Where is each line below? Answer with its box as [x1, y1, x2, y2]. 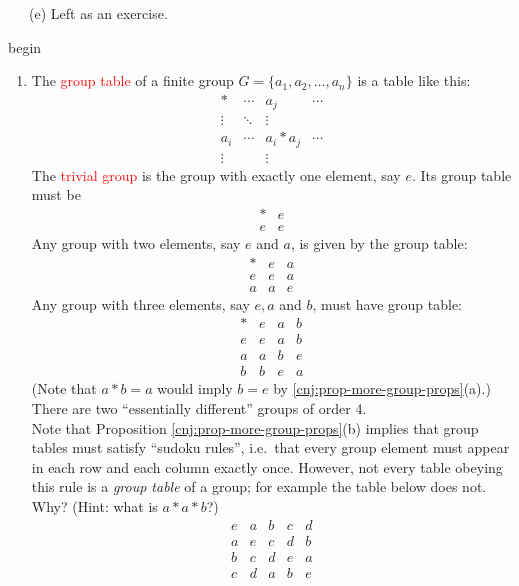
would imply [157, 378, 233, 399]
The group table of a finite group [31, 70, 234, 91]
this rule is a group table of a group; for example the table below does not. [31, 476, 487, 497]
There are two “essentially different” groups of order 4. [31, 398, 367, 419]
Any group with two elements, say [31, 233, 241, 254]
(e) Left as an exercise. [28, 3, 168, 23]
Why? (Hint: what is [31, 496, 158, 517]
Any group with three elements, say [31, 293, 250, 314]
